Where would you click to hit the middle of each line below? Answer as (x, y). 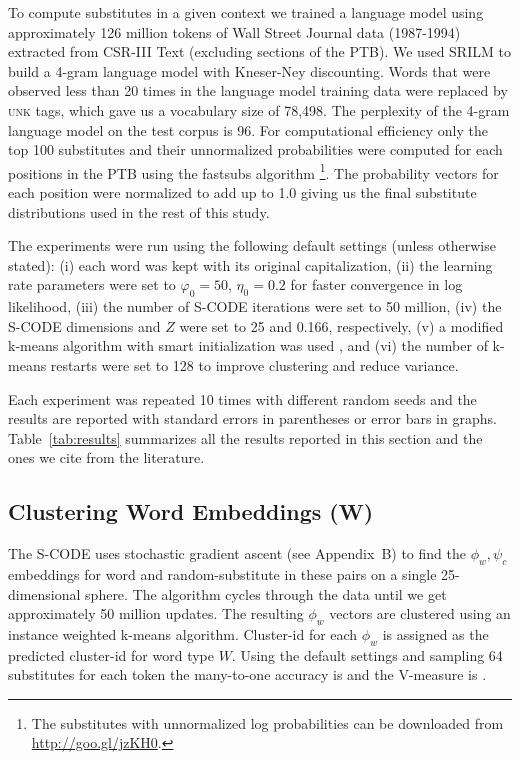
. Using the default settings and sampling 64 (367, 654)
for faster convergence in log (376, 284)
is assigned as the (435, 633)
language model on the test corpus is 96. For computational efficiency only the (248, 129)
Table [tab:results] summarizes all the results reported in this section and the (245, 437)
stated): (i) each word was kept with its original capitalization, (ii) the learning (250, 264)
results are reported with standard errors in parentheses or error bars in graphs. (252, 418)
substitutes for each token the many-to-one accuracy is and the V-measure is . (247, 674)
